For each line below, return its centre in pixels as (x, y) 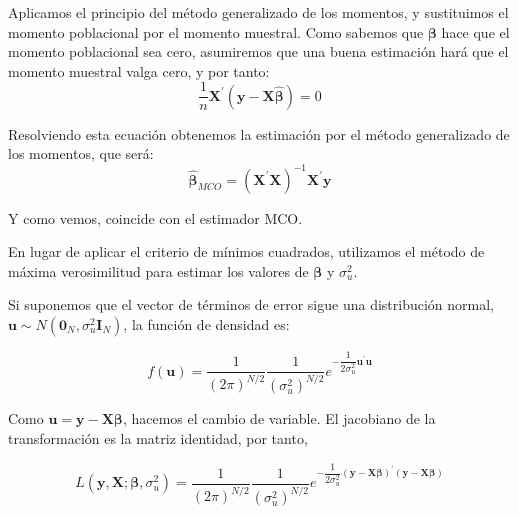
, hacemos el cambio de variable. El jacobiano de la (279, 418)
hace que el (475, 31)
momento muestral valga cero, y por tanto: (139, 70)
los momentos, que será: (81, 153)
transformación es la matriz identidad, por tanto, (158, 438)
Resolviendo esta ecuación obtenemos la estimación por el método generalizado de (259, 133)
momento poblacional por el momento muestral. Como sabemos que (216, 31)
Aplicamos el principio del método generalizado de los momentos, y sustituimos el (258, 12)
